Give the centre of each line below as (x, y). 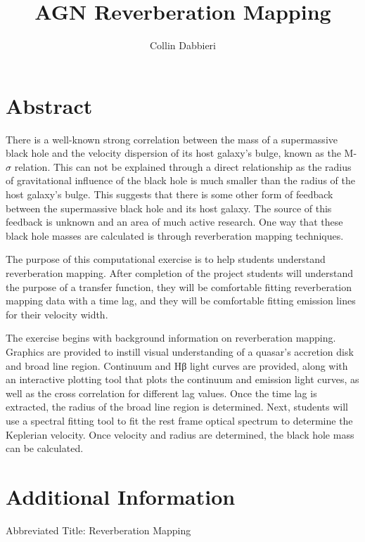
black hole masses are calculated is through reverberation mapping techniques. (175, 235)
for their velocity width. (57, 314)
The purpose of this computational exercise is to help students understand (166, 259)
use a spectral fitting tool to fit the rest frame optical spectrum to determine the (179, 420)
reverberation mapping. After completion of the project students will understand (180, 273)
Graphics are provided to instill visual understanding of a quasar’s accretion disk (180, 351)
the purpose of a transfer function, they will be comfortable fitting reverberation (179, 286)
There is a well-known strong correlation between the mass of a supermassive (172, 139)
